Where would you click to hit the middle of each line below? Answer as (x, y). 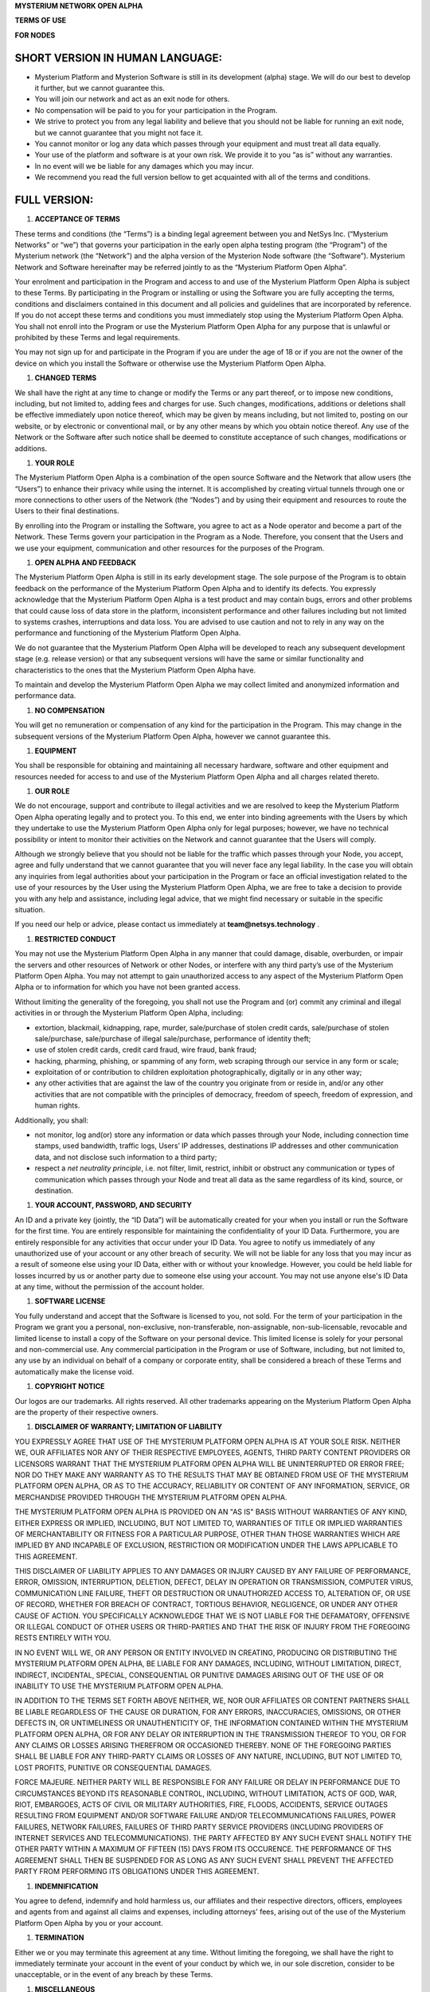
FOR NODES (35, 35)
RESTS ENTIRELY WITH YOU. (63, 1638)
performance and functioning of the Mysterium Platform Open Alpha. (128, 633)
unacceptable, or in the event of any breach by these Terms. (114, 1974)
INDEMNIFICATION (66, 1886)
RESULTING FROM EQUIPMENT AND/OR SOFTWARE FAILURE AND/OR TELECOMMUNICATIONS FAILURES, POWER (205, 1816)
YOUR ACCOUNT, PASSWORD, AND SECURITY (113, 1205)
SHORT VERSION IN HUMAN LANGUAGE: (119, 58)
